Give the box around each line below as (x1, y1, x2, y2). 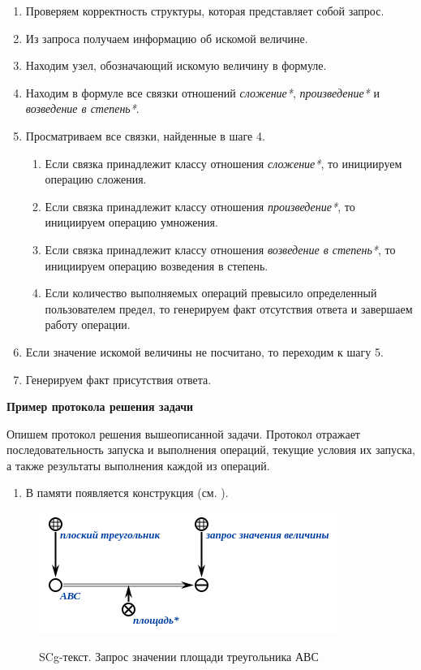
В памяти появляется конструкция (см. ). (25, 484, 229, 501)
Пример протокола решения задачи (6, 398, 194, 415)
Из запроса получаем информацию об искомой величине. (25, 29, 308, 46)
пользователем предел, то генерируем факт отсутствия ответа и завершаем (45, 300, 413, 317)
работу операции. (45, 316, 131, 333)
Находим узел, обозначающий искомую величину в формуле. (25, 57, 327, 74)
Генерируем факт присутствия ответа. (25, 370, 212, 387)
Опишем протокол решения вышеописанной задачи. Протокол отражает (6, 425, 360, 442)
